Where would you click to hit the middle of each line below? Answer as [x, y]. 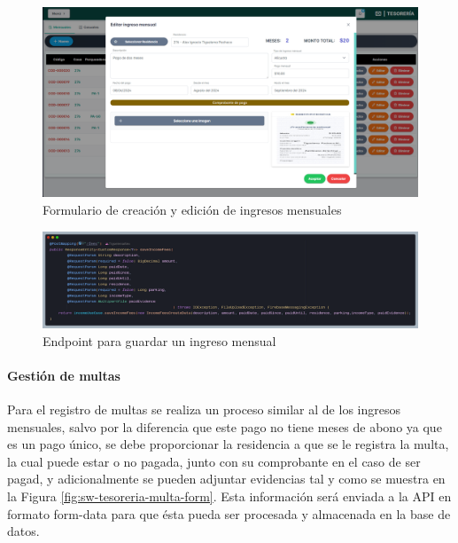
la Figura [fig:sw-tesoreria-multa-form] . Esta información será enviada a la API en [229, 496]
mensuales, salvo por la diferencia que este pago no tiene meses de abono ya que [225, 426]
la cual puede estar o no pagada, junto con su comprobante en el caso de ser [214, 461]
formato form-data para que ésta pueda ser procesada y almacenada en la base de [229, 513]
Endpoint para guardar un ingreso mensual [159, 340]
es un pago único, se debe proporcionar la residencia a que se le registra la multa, [228, 444]
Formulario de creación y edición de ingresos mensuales [192, 210]
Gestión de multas [64, 375]
